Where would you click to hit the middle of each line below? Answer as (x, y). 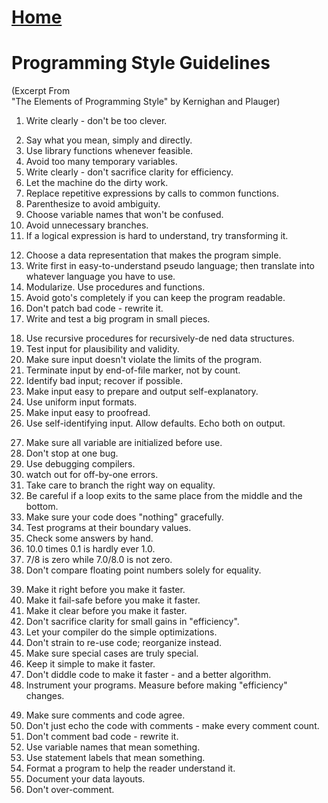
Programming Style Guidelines (141, 63)
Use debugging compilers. (80, 464)
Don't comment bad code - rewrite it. (102, 737)
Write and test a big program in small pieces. (118, 319)
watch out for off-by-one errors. (92, 475)
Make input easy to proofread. (88, 413)
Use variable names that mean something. (113, 747)
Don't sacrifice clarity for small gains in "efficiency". (132, 622)
